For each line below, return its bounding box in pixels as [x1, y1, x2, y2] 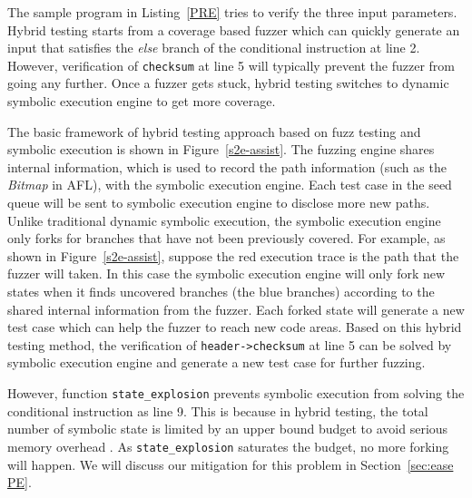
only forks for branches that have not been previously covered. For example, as [7, 229, 446, 248]
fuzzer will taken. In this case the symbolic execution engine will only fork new [7, 264, 446, 283]
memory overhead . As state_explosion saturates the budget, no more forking [7, 436, 449, 455]
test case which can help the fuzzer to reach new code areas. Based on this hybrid [7, 317, 462, 337]
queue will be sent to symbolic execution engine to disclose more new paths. [7, 193, 430, 211]
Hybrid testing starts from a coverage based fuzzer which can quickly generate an [7, 20, 460, 39]
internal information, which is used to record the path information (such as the [7, 157, 447, 176]
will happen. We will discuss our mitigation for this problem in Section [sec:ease [7, 454, 454, 474]
